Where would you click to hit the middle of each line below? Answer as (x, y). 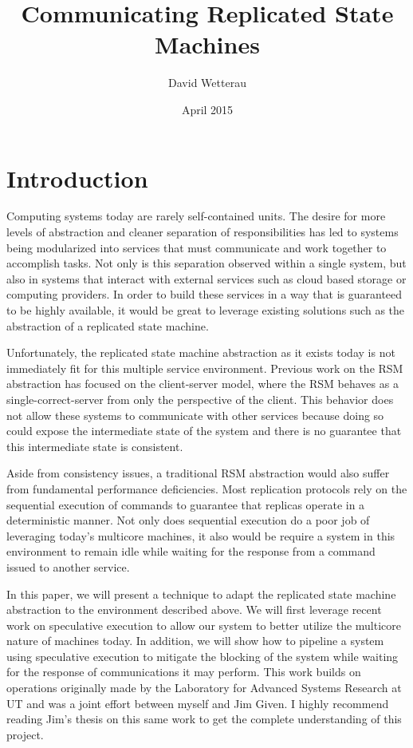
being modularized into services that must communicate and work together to (197, 247)
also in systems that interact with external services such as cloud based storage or (206, 278)
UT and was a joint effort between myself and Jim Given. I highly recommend (198, 703)
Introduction (77, 178)
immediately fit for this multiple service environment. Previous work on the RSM (205, 368)
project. (25, 734)
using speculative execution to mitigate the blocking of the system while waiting (203, 656)
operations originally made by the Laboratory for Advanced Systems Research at (204, 688)
